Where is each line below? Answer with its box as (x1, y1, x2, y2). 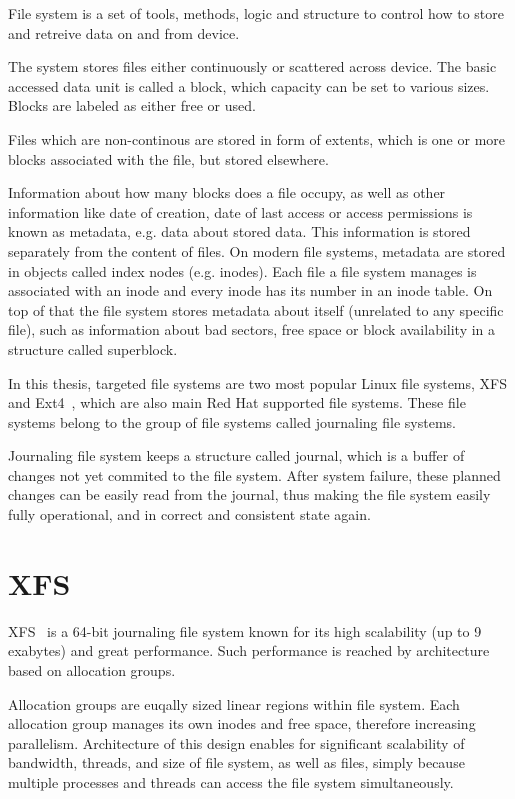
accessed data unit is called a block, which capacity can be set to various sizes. (8, 75, 490, 96)
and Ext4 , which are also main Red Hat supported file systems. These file (8, 392, 466, 413)
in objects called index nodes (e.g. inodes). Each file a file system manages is (8, 260, 477, 281)
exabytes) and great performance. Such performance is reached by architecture (8, 640, 490, 661)
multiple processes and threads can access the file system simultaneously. (8, 771, 454, 792)
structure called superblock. (8, 338, 178, 359)
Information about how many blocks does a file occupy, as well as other (8, 182, 446, 203)
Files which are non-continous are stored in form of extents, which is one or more (8, 128, 505, 149)
